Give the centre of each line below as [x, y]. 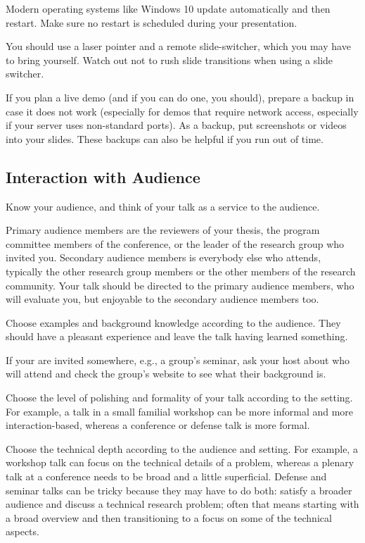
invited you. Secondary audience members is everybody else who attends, [164, 257]
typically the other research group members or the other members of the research [181, 271]
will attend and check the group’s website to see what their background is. [166, 374]
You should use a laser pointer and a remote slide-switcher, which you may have [178, 46]
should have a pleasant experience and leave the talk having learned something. [177, 336]
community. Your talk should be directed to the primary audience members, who [180, 285]
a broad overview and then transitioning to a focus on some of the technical [169, 517]
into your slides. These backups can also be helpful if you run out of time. [165, 138]
